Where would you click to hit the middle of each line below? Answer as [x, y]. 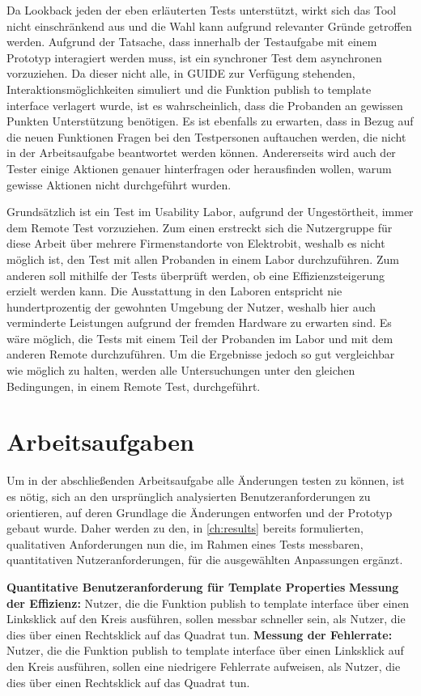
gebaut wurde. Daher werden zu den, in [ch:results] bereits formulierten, [185, 528]
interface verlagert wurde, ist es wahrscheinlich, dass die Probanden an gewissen [205, 105]
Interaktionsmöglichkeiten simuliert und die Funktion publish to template [189, 89]
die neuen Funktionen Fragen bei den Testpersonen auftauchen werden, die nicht [206, 136]
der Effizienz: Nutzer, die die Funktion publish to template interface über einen [208, 603]
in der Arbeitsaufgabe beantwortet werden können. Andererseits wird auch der [201, 153]
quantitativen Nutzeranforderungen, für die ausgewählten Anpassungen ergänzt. [205, 560]
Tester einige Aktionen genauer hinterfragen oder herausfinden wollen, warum [199, 168]
